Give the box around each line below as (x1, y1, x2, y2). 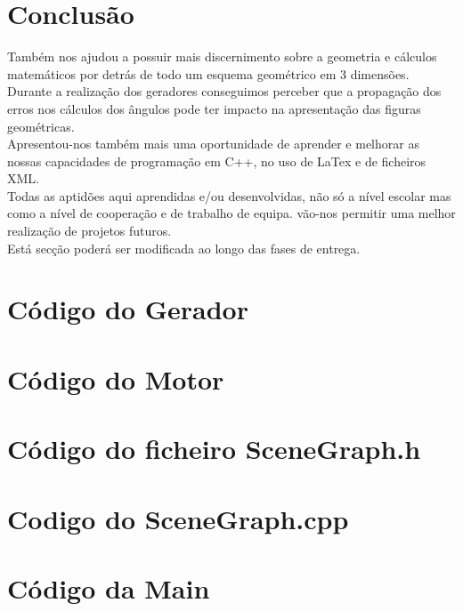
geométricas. (7, 117, 75, 135)
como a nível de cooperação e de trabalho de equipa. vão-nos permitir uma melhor (7, 204, 456, 222)
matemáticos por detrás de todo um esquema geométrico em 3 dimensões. (7, 64, 410, 83)
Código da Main (7, 569, 210, 606)
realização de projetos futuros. (7, 221, 172, 240)
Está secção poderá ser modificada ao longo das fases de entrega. (7, 238, 361, 257)
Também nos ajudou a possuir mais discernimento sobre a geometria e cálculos (7, 47, 437, 66)
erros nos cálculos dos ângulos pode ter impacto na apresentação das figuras (7, 99, 421, 117)
